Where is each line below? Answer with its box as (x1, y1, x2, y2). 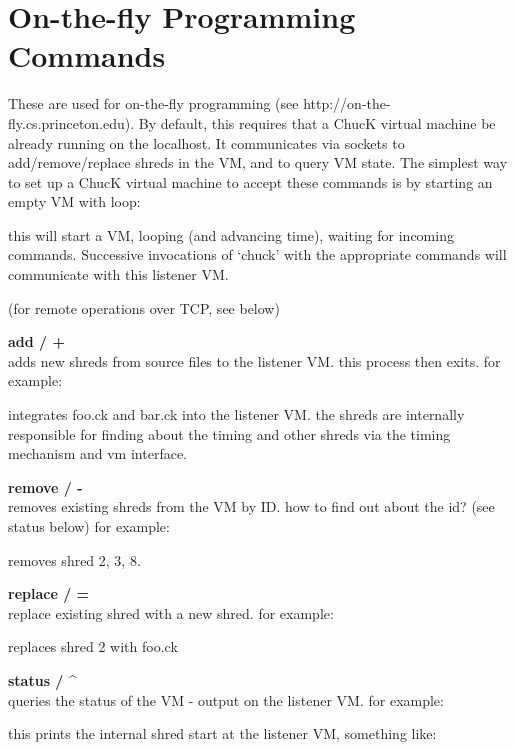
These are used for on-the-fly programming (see (8, 93, 299, 114)
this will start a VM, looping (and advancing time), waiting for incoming (8, 224, 454, 245)
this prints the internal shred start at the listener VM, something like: (8, 723, 437, 744)
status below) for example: (8, 516, 170, 536)
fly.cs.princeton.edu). (8, 112, 135, 133)
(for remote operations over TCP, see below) (8, 297, 280, 318)
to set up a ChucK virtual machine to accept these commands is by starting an (8, 171, 493, 192)
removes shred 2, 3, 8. (8, 549, 141, 570)
